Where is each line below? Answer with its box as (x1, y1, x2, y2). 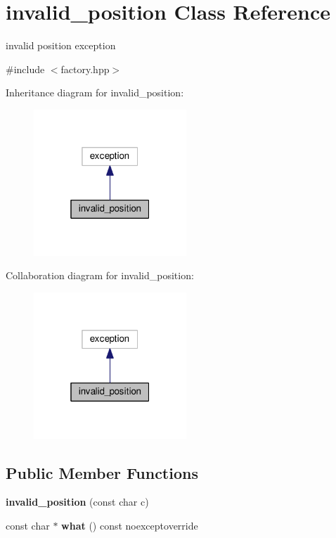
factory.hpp (60, 61, 110, 76)
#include (6, 61, 45, 76)
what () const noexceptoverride (61, 518, 198, 532)
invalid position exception (6, 38, 116, 53)
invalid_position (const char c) (6, 494, 149, 509)
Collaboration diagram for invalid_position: (6, 268, 194, 283)
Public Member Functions (6, 461, 198, 483)
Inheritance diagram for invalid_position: (6, 85, 184, 100)
